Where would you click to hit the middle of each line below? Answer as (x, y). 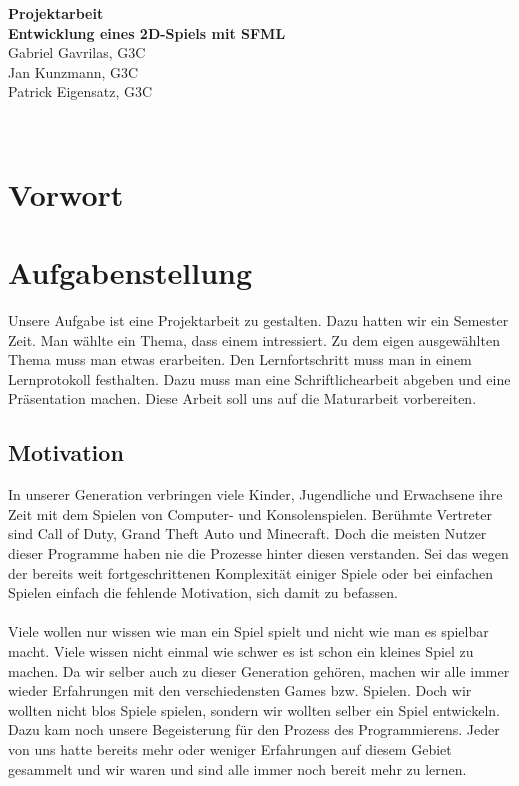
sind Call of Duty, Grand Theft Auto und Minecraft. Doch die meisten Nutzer (247, 533)
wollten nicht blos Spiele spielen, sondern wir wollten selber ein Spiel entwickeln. (254, 709)
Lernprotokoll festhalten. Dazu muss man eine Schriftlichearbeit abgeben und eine (259, 378)
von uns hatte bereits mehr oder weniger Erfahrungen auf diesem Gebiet (230, 748)
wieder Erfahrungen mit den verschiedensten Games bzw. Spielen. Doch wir (240, 690)
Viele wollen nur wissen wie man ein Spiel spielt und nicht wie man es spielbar (248, 631)
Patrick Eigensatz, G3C (80, 91)
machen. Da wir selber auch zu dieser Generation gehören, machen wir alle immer (259, 670)
